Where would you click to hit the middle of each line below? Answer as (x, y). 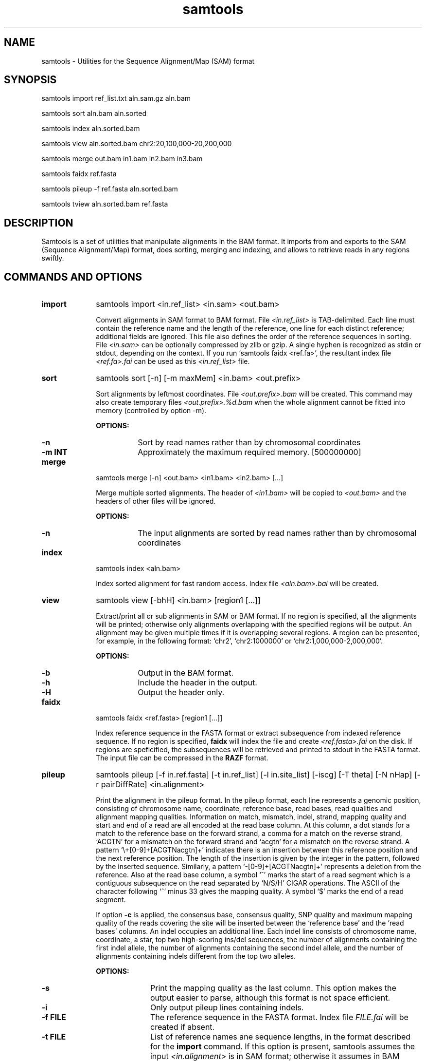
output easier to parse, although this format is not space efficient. (270, 998)
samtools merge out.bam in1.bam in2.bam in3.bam (122, 159)
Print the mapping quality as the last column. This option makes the (273, 988)
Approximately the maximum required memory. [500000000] (249, 452)
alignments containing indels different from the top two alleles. (196, 956)
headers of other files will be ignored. (156, 501)
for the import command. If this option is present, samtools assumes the (282, 1047)
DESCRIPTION (39, 223)
